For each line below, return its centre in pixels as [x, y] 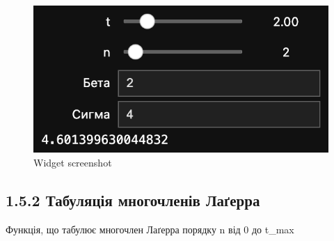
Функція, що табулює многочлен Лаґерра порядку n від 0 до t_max [150, 229]
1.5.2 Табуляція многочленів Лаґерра [133, 200]
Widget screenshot [73, 162]
